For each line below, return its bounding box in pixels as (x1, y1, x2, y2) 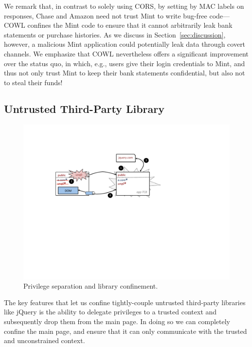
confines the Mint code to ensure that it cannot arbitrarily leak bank (27, 20, 233, 30)
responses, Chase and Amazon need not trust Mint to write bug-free (4, 10, 207, 20)
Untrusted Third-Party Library (4, 101, 164, 116)
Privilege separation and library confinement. (23, 281, 158, 291)
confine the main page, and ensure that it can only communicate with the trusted (4, 326, 247, 336)
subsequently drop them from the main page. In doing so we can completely (4, 316, 231, 326)
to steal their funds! (4, 77, 63, 87)
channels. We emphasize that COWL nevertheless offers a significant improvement (4, 48, 249, 58)
